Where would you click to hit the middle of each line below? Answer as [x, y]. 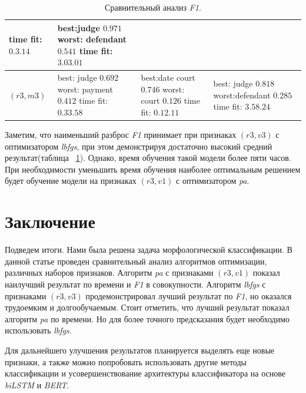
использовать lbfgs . [38, 330]
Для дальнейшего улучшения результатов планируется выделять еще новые [140, 350]
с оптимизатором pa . [213, 181]
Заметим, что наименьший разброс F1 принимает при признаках [121, 135]
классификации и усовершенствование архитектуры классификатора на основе [145, 373]
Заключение [50, 221]
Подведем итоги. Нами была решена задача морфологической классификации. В [149, 250]
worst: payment [85, 89]
